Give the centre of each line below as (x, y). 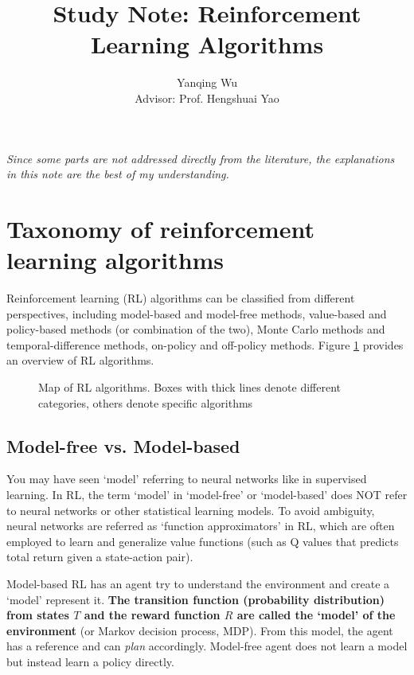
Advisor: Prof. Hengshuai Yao (207, 98)
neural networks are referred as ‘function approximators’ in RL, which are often (201, 526)
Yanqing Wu (207, 82)
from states (38, 615)
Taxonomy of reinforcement (160, 228)
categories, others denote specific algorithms (146, 402)
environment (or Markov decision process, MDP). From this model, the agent (200, 630)
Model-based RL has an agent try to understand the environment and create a (198, 583)
